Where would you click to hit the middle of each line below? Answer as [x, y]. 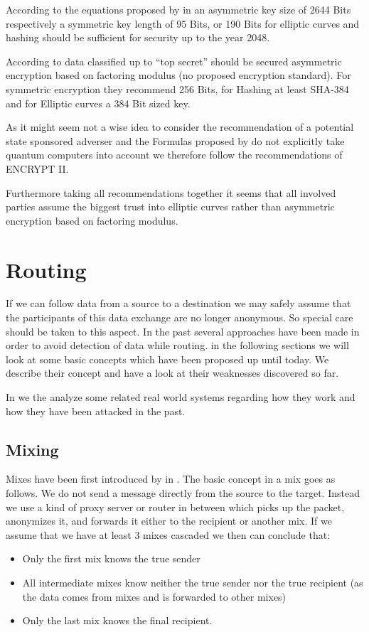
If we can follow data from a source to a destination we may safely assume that [178, 303]
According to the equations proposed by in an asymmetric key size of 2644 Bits [178, 9]
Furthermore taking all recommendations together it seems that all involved [171, 192]
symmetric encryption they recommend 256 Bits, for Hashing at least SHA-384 [177, 89]
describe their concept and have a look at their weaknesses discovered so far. [172, 373]
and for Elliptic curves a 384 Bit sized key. [98, 103]
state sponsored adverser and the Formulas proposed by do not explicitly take [175, 140]
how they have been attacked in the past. [96, 411]
